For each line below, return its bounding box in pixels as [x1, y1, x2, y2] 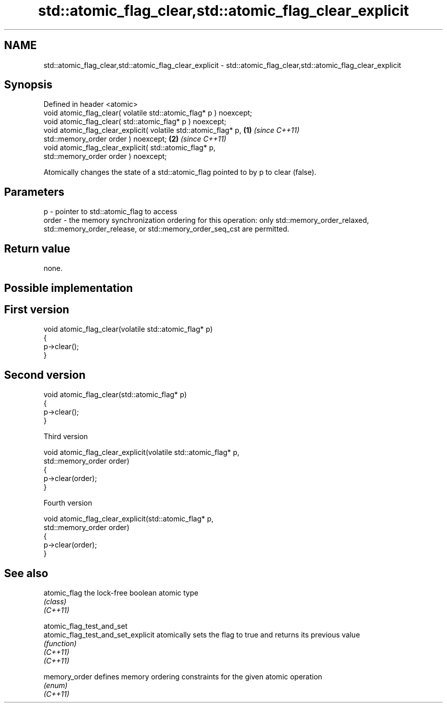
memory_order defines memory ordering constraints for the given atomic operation [43, 672, 322, 681]
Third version [43, 432, 88, 441]
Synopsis [4, 78, 53, 92]
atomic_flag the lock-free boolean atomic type [43, 588, 198, 598]
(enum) [43, 681, 68, 690]
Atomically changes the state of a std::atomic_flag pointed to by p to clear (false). [43, 168, 316, 177]
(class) [43, 597, 67, 606]
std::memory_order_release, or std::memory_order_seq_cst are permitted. [43, 224, 289, 234]
